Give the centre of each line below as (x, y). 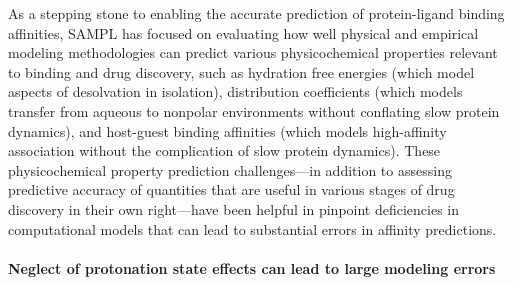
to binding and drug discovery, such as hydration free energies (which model (241, 71)
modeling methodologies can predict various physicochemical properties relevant (253, 52)
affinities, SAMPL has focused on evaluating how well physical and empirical (243, 32)
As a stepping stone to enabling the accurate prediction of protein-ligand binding (256, 13)
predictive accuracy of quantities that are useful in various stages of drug (231, 189)
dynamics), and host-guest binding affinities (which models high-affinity (227, 130)
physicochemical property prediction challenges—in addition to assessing (230, 169)
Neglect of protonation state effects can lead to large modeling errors (252, 267)
